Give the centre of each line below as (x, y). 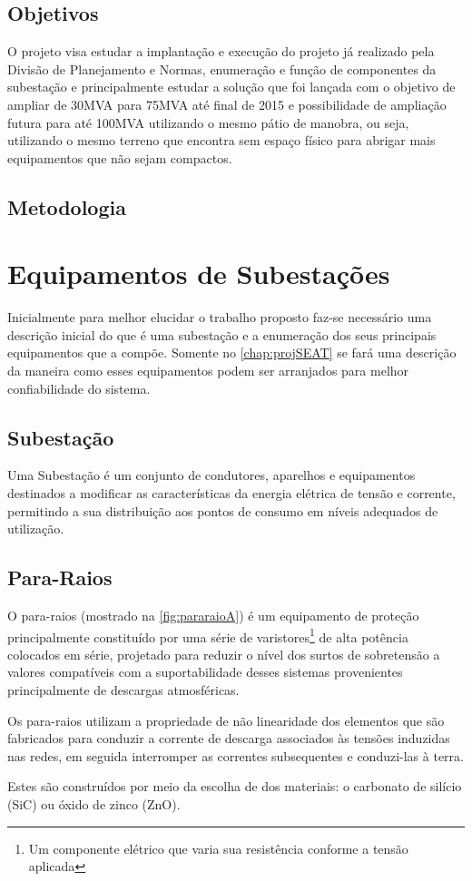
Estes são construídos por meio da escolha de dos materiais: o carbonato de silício (235, 786)
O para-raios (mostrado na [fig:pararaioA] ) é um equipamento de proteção (213, 616)
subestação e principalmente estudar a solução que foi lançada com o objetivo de (231, 87)
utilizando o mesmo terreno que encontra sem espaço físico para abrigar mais (221, 140)
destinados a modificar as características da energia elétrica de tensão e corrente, (231, 493)
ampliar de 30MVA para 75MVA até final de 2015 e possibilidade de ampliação (227, 104)
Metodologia (67, 206)
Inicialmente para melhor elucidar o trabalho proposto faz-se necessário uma (220, 317)
